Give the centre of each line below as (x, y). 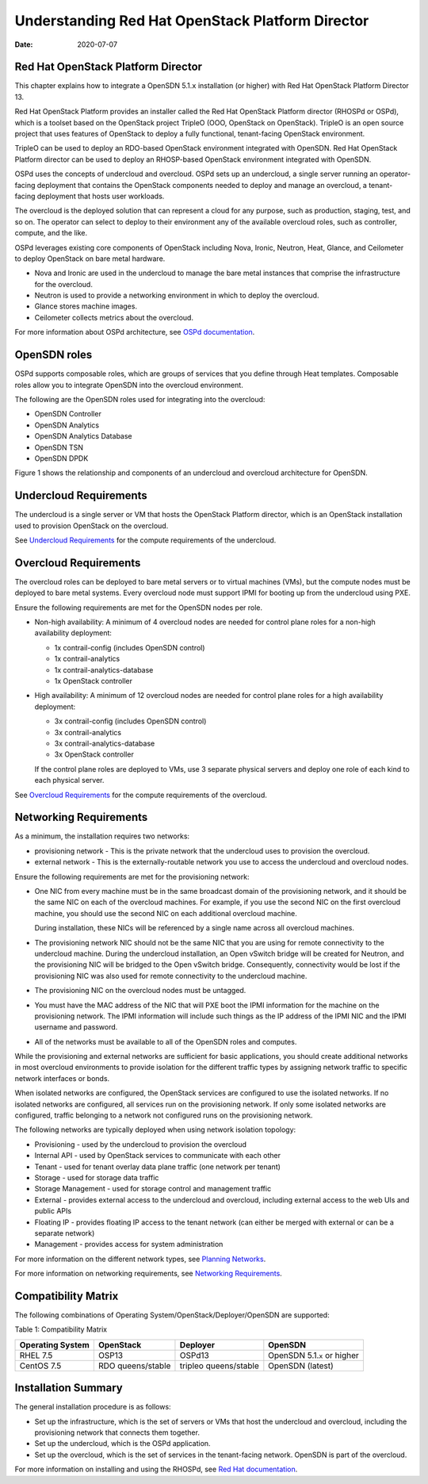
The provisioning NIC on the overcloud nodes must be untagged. (140, 991)
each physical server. (69, 780)
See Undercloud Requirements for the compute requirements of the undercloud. (145, 540)
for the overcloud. (63, 284)
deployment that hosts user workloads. (101, 196)
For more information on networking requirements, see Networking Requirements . (149, 1274)
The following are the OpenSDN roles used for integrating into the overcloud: (140, 399)
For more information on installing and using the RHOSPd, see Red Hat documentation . (156, 1469)
